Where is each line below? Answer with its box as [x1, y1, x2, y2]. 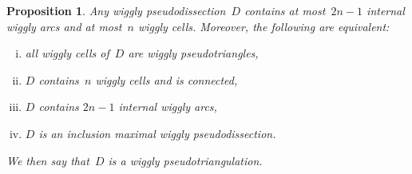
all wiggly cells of [25, 45, 109, 61]
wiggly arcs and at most [6, 18, 122, 34]
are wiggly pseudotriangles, [128, 45, 259, 61]
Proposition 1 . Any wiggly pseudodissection [6, 2, 226, 18]
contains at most [244, 2, 326, 18]
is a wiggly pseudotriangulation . [108, 152, 263, 168]
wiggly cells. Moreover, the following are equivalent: [137, 18, 390, 34]
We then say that [6, 152, 89, 168]
